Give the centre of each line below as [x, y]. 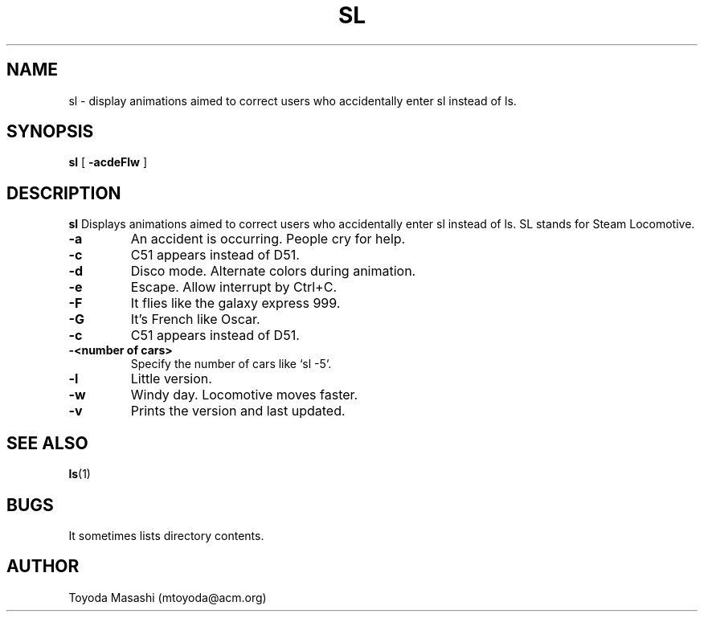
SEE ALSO [47, 443]
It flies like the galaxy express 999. [235, 303]
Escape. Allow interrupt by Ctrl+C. [233, 287]
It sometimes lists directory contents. [166, 535]
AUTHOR [43, 567]
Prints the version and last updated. [238, 411]
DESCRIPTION [64, 193]
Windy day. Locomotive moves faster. [244, 395]
